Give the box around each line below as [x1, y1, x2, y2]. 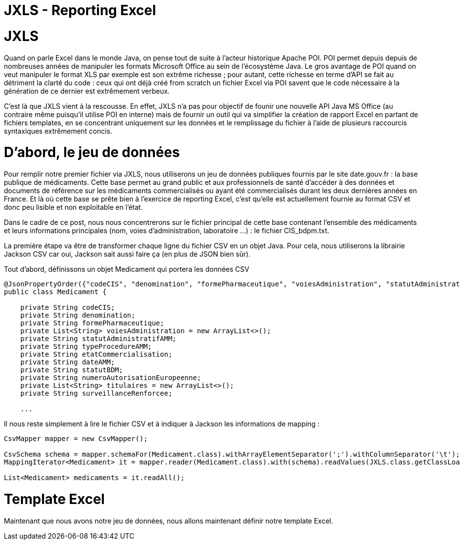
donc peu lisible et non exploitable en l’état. [4, 203, 143, 211]
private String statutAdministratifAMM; [20, 335, 177, 343]
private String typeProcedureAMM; [20, 343, 152, 350]
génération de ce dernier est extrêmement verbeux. [4, 86, 170, 95]
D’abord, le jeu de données [4, 144, 180, 161]
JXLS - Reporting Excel [4, 2, 156, 19]
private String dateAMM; [20, 358, 115, 366]
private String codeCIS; [20, 303, 115, 311]
